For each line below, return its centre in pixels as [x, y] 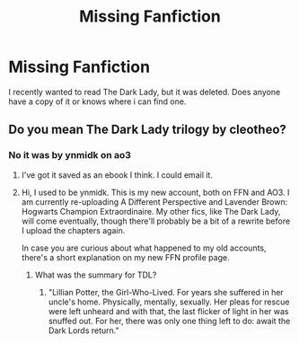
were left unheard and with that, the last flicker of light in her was [168, 311]
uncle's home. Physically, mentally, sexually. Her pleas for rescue [169, 302]
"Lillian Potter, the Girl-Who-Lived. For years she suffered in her [166, 292]
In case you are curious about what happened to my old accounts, [144, 248]
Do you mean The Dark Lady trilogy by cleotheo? [147, 130]
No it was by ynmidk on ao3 [70, 155]
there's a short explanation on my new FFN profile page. [125, 257]
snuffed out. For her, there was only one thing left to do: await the [169, 321]
